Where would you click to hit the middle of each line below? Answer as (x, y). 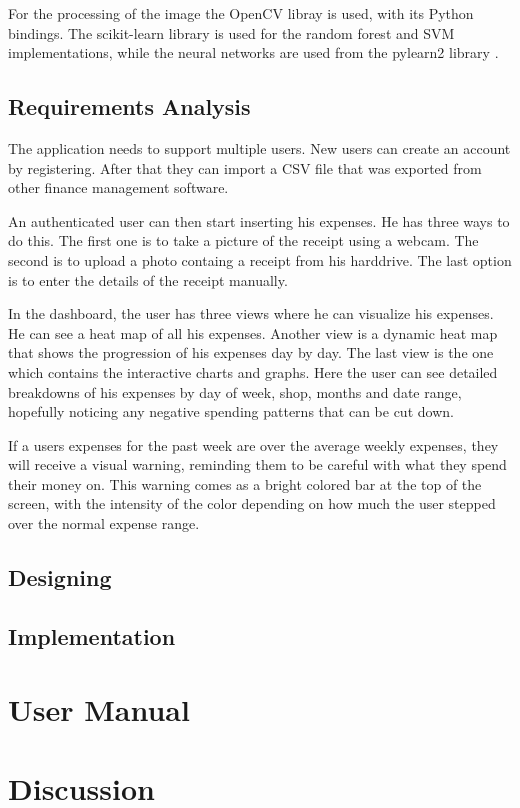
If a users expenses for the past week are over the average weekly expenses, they (253, 444)
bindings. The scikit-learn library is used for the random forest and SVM (231, 32)
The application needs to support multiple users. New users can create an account (259, 147)
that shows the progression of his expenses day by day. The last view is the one (251, 352)
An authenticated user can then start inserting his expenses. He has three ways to (259, 220)
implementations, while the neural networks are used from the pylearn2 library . (253, 52)
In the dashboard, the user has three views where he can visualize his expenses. (251, 313)
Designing (60, 577)
